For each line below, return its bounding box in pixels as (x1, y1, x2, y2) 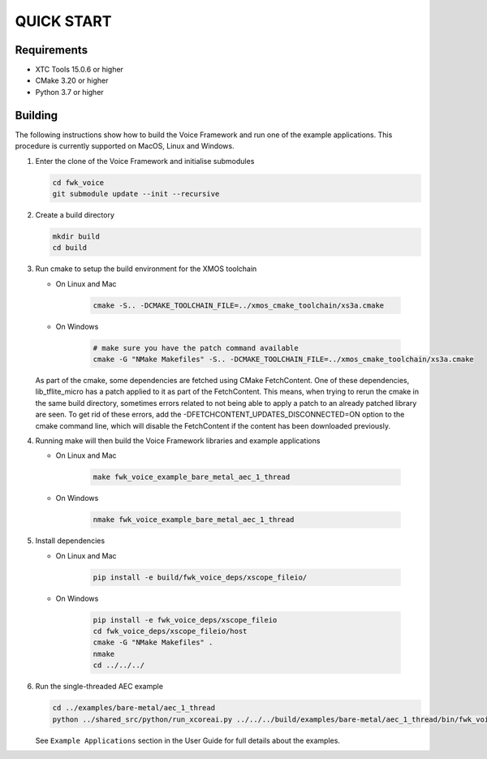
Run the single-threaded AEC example (35, 682, 164, 692)
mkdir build (52, 231, 101, 241)
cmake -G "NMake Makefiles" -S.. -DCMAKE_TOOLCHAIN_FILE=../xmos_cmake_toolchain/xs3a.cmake (93, 354, 474, 364)
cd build (52, 244, 88, 252)
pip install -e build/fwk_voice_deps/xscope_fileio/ (93, 572, 308, 582)
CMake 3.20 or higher (35, 75, 109, 85)
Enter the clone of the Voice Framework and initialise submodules (35, 156, 255, 166)
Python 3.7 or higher (35, 87, 105, 97)
